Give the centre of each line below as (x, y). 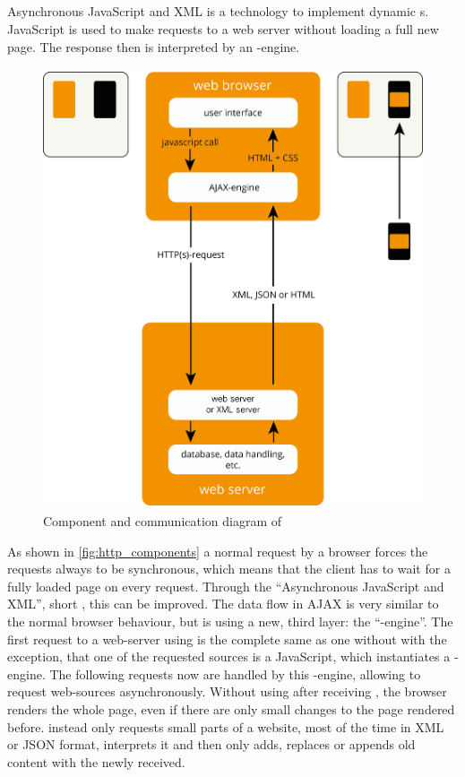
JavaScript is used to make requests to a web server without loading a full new (223, 28)
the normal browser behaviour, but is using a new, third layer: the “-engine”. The (230, 622)
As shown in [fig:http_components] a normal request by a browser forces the (218, 551)
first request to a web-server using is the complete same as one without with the (227, 639)
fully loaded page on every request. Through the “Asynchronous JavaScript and (226, 586)
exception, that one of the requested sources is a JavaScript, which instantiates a (229, 656)
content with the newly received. (96, 761)
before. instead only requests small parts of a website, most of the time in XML (226, 726)
